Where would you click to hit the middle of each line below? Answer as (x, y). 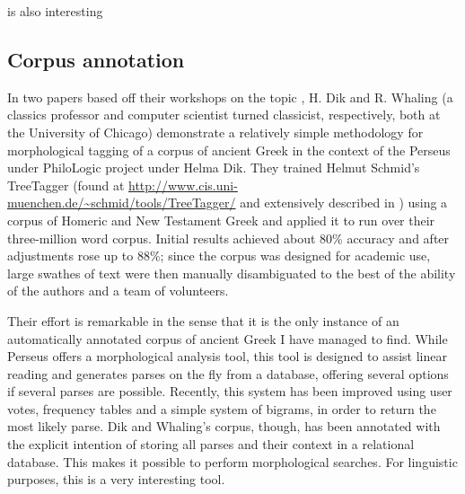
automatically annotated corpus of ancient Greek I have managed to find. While (228, 338)
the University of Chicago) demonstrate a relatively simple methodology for (215, 132)
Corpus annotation (96, 59)
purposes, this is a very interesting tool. (116, 479)
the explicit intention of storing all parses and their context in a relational (211, 444)
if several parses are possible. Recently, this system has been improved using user (230, 391)
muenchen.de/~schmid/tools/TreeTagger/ (122, 203)
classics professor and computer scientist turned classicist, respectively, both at (224, 115)
